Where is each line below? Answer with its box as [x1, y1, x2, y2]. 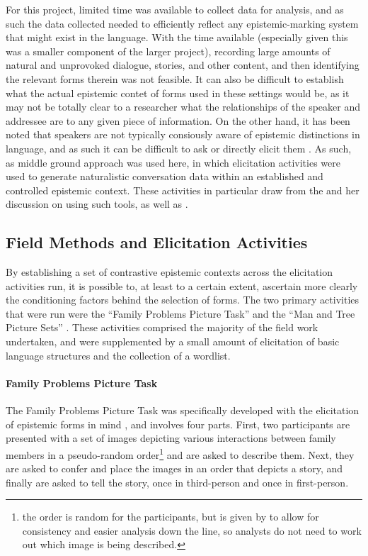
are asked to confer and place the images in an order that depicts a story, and [6, 461, 343, 476]
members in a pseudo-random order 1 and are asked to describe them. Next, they [6, 445, 355, 462]
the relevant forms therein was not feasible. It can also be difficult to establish [6, 71, 344, 86]
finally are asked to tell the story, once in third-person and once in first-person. [6, 474, 349, 489]
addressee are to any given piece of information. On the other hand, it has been [6, 113, 350, 128]
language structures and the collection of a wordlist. [6, 347, 231, 362]
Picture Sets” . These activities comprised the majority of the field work [6, 320, 318, 335]
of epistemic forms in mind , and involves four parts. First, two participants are [6, 416, 350, 431]
